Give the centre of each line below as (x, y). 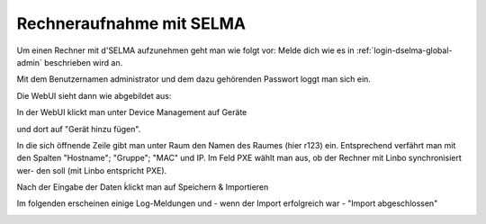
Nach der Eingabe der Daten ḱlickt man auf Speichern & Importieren (143, 187)
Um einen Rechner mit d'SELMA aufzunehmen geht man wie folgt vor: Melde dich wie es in (185, 50)
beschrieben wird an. (83, 62)
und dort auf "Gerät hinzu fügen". (79, 129)
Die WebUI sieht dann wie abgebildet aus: (94, 95)
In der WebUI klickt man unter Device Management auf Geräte (132, 112)
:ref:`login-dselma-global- (404, 50)
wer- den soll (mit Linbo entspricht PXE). (92, 170)
